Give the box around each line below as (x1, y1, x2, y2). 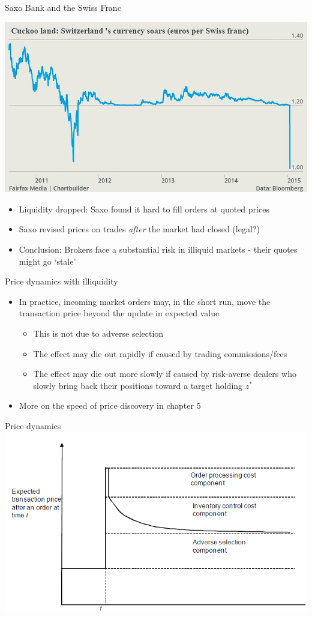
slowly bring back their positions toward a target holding (33, 379, 243, 391)
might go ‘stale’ (19, 254, 76, 267)
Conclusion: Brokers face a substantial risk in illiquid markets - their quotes (19, 243, 298, 256)
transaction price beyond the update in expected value (19, 307, 220, 319)
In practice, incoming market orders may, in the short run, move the (19, 295, 271, 307)
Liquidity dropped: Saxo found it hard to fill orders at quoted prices (19, 202, 269, 215)
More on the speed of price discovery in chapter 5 (19, 399, 201, 412)
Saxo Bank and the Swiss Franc (5, 1, 121, 13)
